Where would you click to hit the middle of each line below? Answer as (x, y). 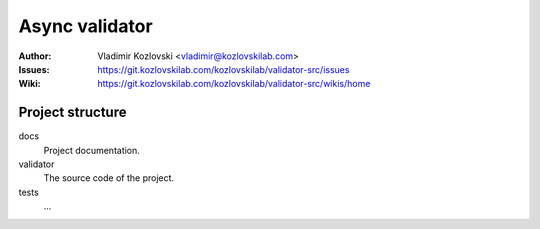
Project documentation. (91, 150)
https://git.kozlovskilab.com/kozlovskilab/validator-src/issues (223, 69)
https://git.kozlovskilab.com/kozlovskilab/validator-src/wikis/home (234, 84)
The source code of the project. (109, 178)
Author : (35, 56)
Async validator (86, 26)
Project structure (72, 112)
